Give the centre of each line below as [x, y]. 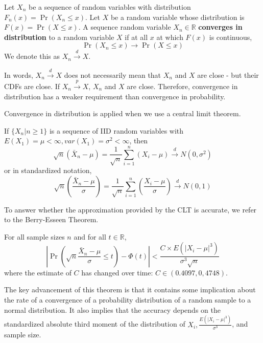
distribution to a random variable [59, 37]
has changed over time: [117, 272]
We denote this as [32, 56]
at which [170, 37]
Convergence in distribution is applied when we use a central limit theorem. [123, 113]
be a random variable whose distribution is [177, 17]
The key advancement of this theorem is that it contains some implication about [130, 290]
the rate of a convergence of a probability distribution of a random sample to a [128, 300]
